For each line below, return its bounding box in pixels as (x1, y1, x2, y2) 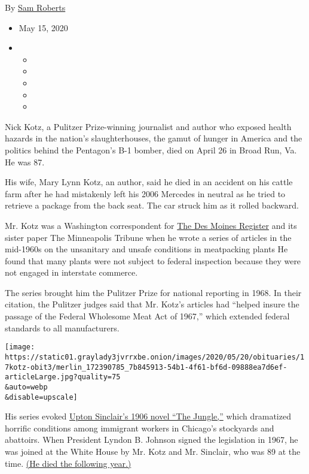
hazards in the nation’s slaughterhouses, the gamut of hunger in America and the (5, 132, 302, 144)
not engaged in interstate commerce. (5, 266, 138, 279)
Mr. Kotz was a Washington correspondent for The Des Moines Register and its (5, 219, 297, 231)
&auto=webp (5, 382, 48, 391)
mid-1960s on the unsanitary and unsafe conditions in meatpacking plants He (5, 243, 288, 255)
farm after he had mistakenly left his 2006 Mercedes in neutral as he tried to (5, 187, 286, 200)
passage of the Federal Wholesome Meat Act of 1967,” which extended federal (5, 310, 290, 322)
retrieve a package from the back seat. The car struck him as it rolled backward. (5, 199, 299, 212)
